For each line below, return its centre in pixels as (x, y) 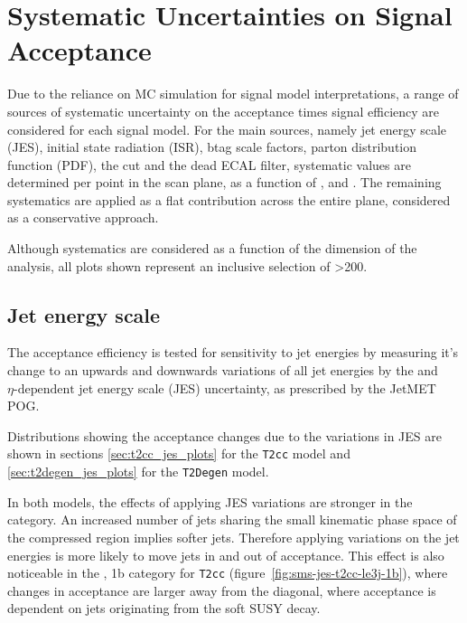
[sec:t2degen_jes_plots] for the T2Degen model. (138, 472)
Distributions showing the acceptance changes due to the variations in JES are (224, 435)
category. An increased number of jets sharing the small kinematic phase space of (232, 519)
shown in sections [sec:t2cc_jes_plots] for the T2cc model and (179, 453)
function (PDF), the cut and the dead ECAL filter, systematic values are (209, 164)
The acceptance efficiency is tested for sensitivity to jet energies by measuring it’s (233, 352)
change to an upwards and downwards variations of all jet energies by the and (223, 370)
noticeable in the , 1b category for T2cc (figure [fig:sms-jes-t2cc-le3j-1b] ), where (228, 573)
